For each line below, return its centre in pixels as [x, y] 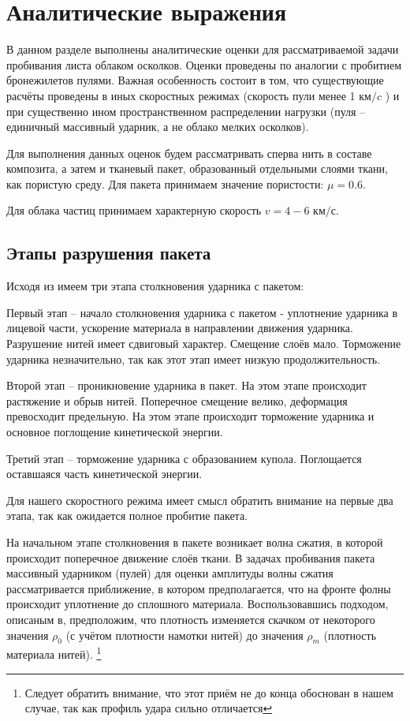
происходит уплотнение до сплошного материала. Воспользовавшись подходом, [198, 604]
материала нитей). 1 [54, 653]
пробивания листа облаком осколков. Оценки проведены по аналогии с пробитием [204, 64]
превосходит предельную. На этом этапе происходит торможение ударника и [190, 416]
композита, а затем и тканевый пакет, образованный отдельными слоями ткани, [197, 168]
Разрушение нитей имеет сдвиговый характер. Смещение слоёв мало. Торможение [204, 344]
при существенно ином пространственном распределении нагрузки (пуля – [186, 111]
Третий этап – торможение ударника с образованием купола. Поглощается [184, 458]
